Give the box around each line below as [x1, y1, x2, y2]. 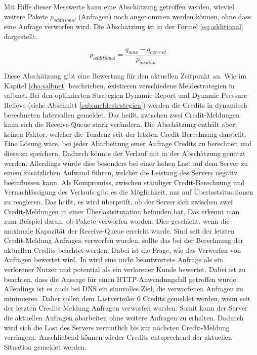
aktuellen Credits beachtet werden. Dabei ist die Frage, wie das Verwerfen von [4, 244, 241, 255]
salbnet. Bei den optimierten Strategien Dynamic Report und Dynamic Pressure [4, 90, 247, 100]
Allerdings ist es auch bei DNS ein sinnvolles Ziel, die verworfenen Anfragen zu [4, 283, 243, 294]
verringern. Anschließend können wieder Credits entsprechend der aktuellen [4, 332, 232, 342]
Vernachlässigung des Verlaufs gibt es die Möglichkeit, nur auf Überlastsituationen [4, 187, 253, 197]
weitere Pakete [4, 11, 48, 21]
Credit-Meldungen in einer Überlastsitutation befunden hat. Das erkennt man [4, 206, 240, 216]
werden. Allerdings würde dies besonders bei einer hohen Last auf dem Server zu [4, 158, 248, 168]
